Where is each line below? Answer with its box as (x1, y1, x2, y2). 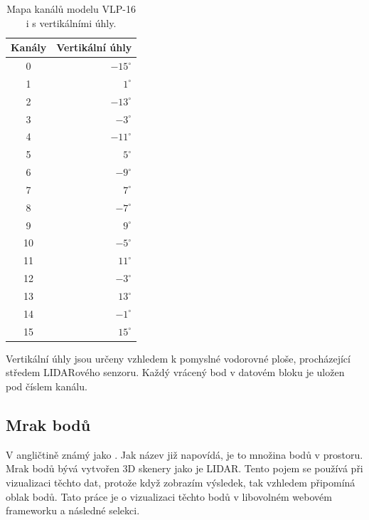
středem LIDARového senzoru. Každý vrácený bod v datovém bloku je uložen (6, 365, 345, 380)
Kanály (11, 40, 47, 55)
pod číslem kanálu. (6, 378, 87, 393)
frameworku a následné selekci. (6, 503, 140, 518)
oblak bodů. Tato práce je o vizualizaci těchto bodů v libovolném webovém (6, 489, 332, 504)
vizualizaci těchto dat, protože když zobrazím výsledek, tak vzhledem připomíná (6, 474, 355, 489)
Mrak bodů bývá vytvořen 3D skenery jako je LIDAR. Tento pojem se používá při (6, 461, 363, 476)
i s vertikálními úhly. (26, 15, 117, 30)
